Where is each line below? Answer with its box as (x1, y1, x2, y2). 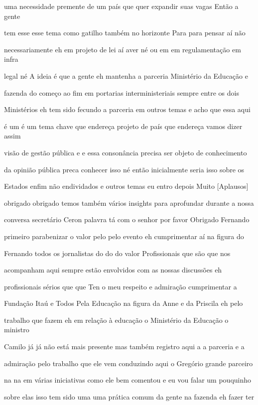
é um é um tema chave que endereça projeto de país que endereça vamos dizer (4, 121, 243, 131)
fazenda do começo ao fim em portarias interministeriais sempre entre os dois (4, 87, 239, 98)
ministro (4, 324, 29, 335)
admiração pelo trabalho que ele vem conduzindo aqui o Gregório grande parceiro (4, 358, 253, 368)
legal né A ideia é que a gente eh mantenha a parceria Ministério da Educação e (4, 70, 248, 81)
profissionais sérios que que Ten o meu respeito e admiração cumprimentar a (4, 281, 237, 291)
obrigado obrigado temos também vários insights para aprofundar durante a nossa (4, 197, 254, 208)
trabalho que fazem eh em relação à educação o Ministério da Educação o (4, 314, 229, 325)
